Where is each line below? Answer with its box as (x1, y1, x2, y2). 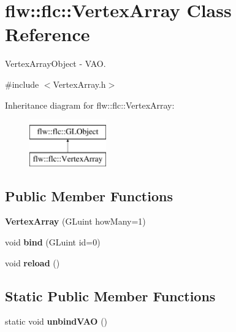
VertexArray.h (53, 77, 106, 90)
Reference (5, 21, 90, 47)
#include (5, 77, 39, 90)
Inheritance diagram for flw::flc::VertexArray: (5, 98, 175, 111)
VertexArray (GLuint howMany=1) (5, 215, 146, 228)
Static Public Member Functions (5, 286, 216, 305)
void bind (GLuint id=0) (5, 236, 101, 249)
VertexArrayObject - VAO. (5, 57, 106, 70)
